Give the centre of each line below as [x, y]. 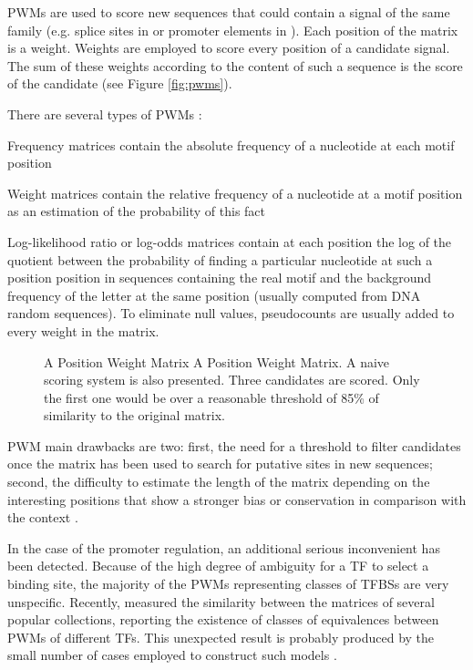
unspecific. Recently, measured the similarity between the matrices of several [221, 601]
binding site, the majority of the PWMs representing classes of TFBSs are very [228, 584]
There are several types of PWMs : [105, 113]
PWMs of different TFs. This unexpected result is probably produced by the [221, 637]
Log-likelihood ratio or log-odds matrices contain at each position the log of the [230, 241]
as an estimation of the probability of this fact [137, 211]
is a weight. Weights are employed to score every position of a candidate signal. [229, 48]
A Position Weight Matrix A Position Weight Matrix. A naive [217, 361]
